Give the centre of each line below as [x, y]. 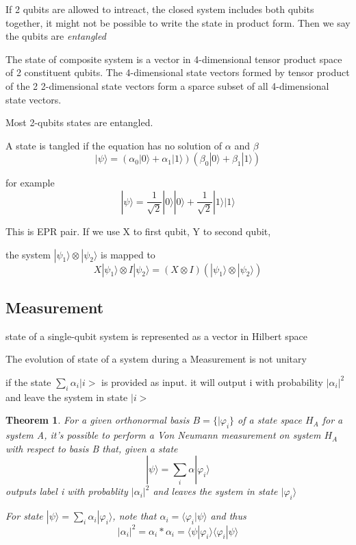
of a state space [270, 420]
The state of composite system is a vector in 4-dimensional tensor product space [174, 59]
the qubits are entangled [56, 36]
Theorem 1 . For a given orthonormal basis [98, 420]
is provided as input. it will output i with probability [212, 381]
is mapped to [128, 254]
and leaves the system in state [215, 491]
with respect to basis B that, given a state [92, 448]
